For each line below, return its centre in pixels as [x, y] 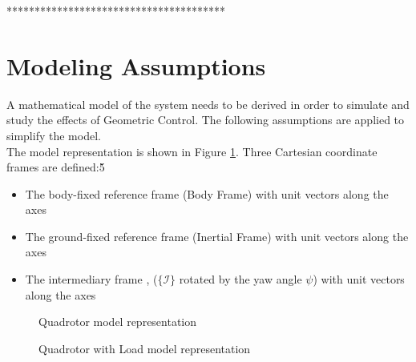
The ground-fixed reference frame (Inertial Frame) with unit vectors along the [217, 236]
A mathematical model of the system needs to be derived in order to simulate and [208, 104]
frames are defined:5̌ [56, 167]
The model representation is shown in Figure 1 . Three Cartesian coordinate [192, 151]
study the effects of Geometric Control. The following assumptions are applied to [206, 120]
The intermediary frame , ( [91, 279]
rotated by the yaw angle [240, 279]
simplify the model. [54, 135]
